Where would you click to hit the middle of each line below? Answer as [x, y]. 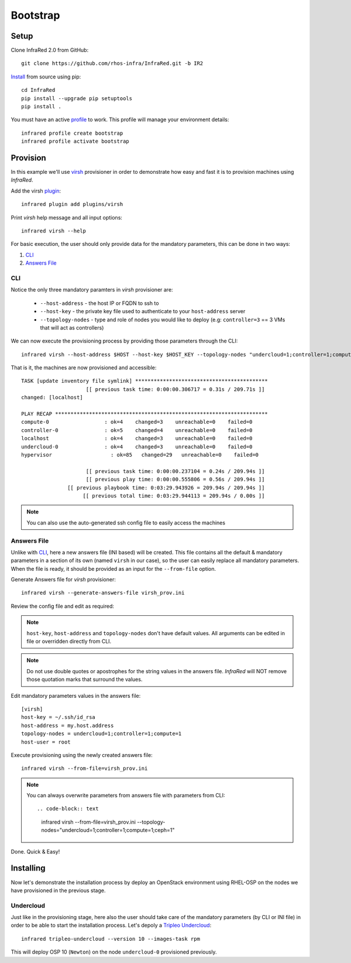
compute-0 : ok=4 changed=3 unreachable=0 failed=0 [137, 422]
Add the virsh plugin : [36, 191]
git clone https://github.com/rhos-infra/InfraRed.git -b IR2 [112, 64]
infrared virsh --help [54, 231]
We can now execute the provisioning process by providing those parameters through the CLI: [124, 341]
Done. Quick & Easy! [35, 851]
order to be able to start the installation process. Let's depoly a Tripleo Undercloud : [111, 926]
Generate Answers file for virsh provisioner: [63, 580]
